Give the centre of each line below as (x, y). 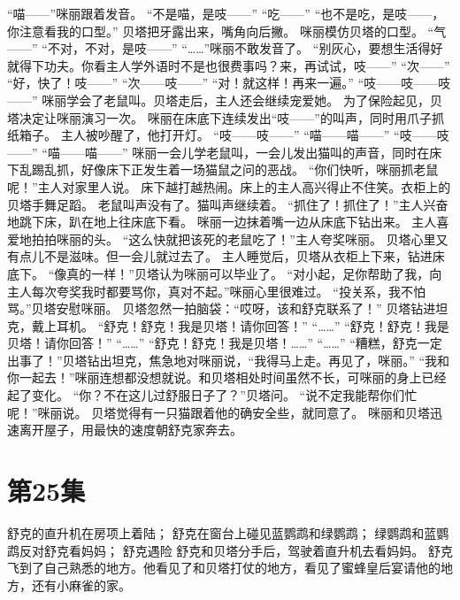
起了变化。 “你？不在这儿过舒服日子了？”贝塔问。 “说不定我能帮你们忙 (212, 395)
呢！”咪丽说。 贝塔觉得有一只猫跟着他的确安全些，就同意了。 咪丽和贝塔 (218, 412)
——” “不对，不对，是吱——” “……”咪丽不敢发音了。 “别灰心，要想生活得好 (225, 48)
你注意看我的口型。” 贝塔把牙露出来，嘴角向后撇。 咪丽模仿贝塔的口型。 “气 (227, 31)
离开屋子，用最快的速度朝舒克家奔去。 (130, 430)
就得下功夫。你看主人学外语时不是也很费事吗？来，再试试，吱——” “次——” (229, 65)
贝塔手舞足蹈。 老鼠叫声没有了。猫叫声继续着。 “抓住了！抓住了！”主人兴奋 (228, 204)
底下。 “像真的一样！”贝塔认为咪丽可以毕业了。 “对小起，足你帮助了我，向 (225, 273)
